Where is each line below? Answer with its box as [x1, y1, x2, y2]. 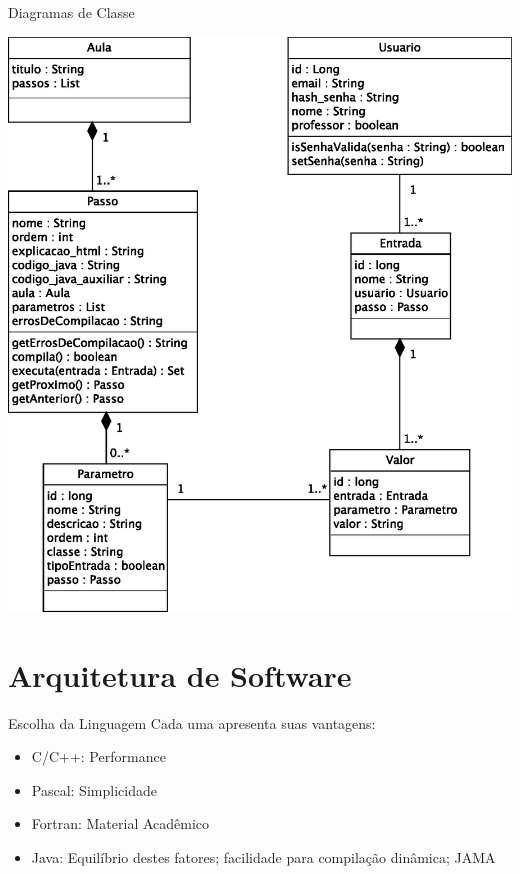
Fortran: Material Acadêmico [31, 813, 210, 834]
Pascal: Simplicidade [31, 779, 157, 800]
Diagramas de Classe [8, 2, 135, 22]
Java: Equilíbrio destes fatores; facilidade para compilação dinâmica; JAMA [31, 847, 496, 868]
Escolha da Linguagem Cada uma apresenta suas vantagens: [8, 712, 376, 733]
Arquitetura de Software [8, 654, 352, 695]
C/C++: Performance [31, 746, 166, 767]
